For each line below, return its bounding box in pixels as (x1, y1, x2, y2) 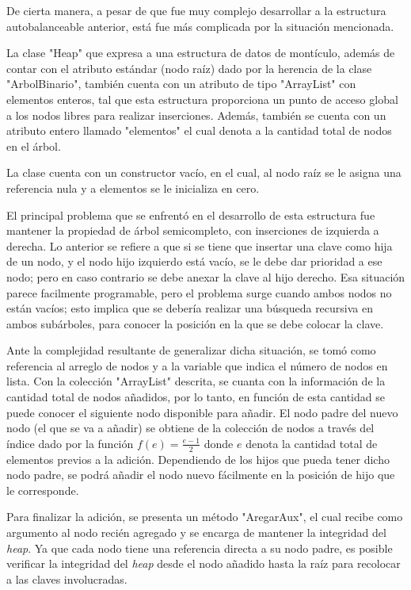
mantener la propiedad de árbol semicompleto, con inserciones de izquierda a (6, 222, 379, 239)
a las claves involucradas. (6, 570, 127, 587)
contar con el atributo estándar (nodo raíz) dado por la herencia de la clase (6, 59, 372, 76)
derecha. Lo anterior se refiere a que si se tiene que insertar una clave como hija (6, 237, 393, 254)
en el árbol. (6, 137, 61, 154)
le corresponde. (6, 481, 79, 498)
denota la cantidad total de (245, 435, 378, 451)
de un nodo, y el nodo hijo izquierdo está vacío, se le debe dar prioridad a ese (6, 253, 382, 270)
